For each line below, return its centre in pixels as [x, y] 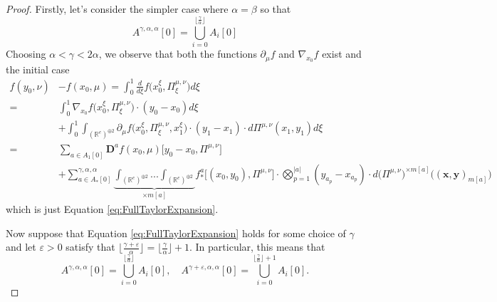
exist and [342, 54]
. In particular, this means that [257, 247]
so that [276, 9]
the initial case [38, 69]
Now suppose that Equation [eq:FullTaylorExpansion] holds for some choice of [176, 233]
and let [21, 247]
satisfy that [90, 247]
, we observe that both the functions [178, 54]
